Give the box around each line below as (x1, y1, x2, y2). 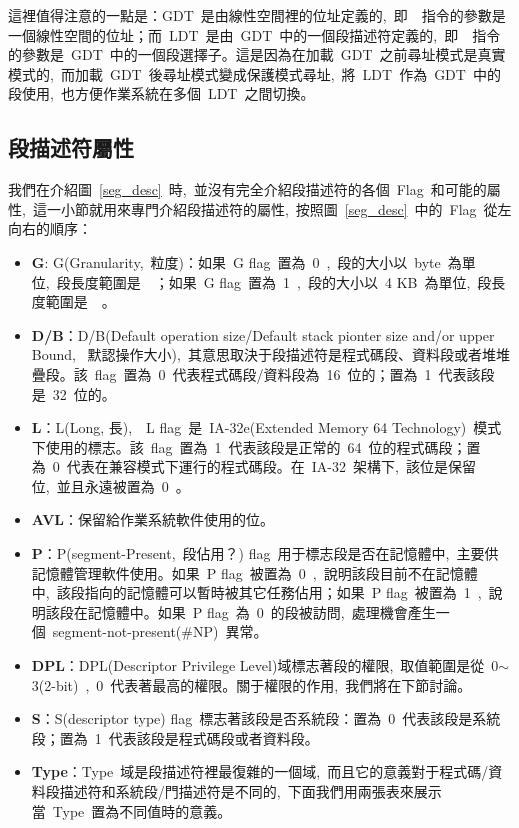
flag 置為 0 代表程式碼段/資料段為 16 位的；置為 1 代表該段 (94, 363, 495, 384)
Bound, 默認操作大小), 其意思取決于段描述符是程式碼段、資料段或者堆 (31, 344, 496, 365)
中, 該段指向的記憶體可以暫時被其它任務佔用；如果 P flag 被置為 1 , (31, 582, 482, 603)
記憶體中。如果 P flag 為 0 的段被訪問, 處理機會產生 (87, 601, 436, 622)
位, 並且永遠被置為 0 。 (31, 475, 190, 496)
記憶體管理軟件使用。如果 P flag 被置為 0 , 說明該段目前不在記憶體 (31, 562, 478, 583)
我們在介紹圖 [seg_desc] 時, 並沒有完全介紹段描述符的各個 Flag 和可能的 (8, 179, 487, 200)
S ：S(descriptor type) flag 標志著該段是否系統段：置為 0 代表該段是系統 (31, 708, 501, 729)
